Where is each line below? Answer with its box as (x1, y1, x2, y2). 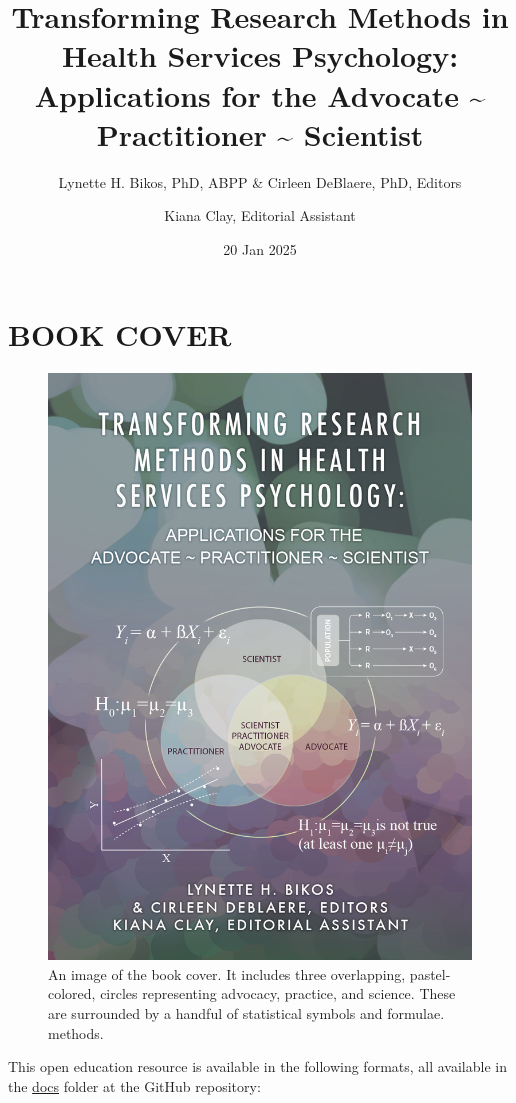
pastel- (409, 963, 451, 984)
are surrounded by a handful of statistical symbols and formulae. (48, 1002, 445, 1023)
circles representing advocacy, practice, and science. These (100, 983, 456, 1004)
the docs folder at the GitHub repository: (8, 1075, 261, 1096)
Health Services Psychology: (61, 35, 459, 76)
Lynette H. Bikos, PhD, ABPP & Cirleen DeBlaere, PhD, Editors (58, 171, 462, 192)
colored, (48, 983, 96, 1004)
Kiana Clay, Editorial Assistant (164, 205, 356, 226)
